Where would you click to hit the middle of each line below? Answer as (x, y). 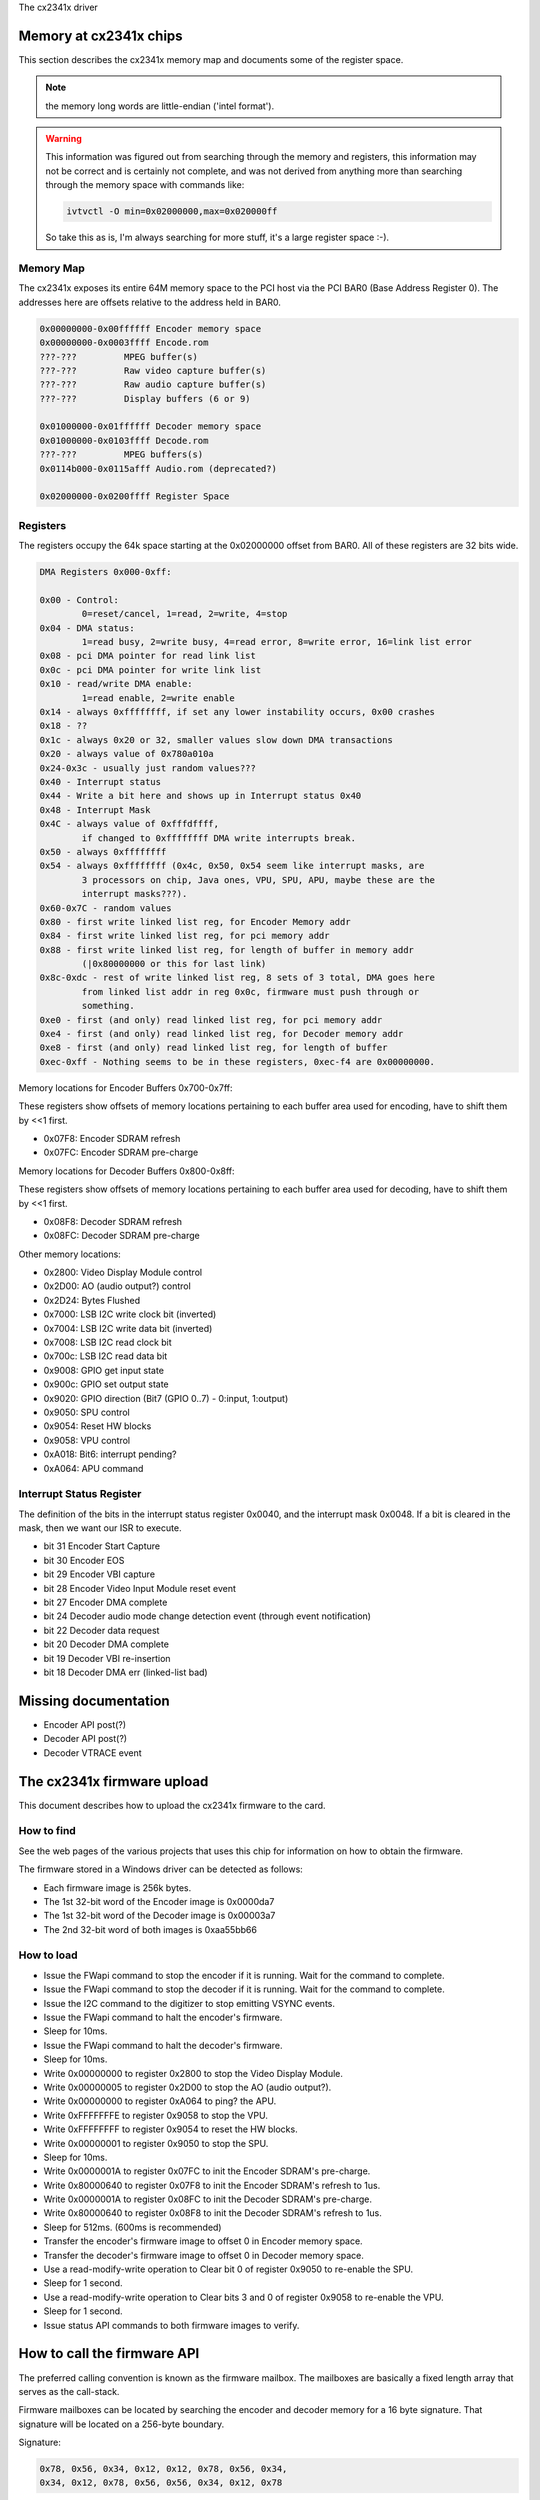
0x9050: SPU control (86, 1412)
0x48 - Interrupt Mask (95, 809)
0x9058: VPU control (86, 1440)
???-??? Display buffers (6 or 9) (145, 398)
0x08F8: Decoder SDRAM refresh (113, 1221)
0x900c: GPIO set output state (106, 1384)
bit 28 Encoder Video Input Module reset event (140, 1588)
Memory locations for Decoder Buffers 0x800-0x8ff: (126, 1171)
